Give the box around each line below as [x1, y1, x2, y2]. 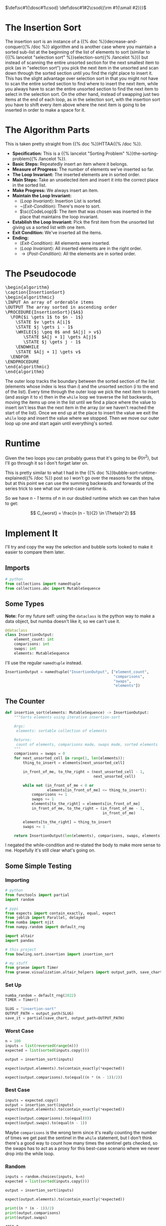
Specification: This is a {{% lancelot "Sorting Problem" [12, 150, 125, 156]
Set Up [5, 982, 22, 989]
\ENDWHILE [15, 344, 40, 349]
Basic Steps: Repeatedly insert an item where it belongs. [12, 161, 128, 167]
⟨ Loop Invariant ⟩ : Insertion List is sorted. [19, 198, 102, 204]
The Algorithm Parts [5, 125, 90, 136]
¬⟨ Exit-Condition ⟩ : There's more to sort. [19, 203, 101, 209]
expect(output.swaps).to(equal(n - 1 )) [5, 1121, 87, 1126]
